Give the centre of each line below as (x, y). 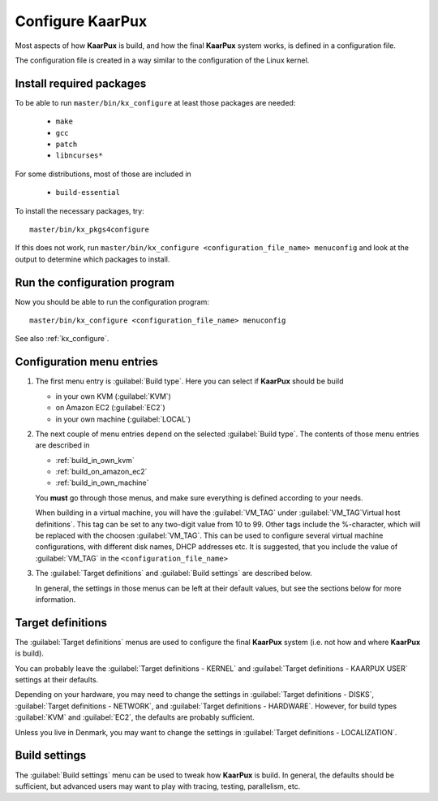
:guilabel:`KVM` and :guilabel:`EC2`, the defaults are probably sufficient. (135, 717)
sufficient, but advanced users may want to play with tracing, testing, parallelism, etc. (158, 786)
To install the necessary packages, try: (80, 210)
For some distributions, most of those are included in (103, 174)
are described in (62, 445)
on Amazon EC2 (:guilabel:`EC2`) (110, 408)
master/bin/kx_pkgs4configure (90, 229)
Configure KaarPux (81, 21)
